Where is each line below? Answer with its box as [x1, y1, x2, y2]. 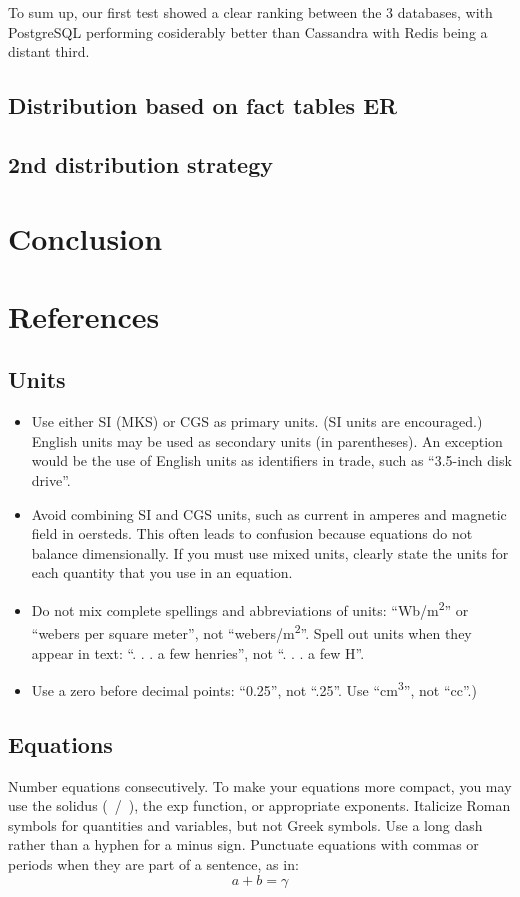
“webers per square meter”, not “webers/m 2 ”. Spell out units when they [31, 620, 472, 643]
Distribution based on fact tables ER [8, 90, 398, 121]
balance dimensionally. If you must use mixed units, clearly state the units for [31, 542, 509, 563]
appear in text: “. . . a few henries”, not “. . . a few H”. [31, 642, 365, 663]
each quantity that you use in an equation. [31, 562, 293, 583]
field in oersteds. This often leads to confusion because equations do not [31, 523, 473, 544]
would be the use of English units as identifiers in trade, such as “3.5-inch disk [31, 450, 512, 471]
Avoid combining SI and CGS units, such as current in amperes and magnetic [31, 503, 507, 524]
